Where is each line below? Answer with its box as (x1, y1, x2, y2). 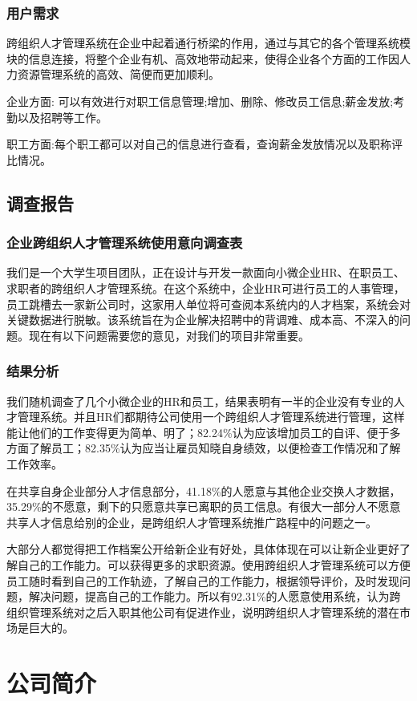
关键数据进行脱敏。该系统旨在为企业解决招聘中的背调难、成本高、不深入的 (6, 311, 399, 328)
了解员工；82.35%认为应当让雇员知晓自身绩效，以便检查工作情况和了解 (28, 440, 401, 456)
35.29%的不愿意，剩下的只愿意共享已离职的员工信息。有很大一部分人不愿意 (6, 498, 401, 515)
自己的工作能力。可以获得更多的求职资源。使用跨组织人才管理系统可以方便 (17, 556, 411, 573)
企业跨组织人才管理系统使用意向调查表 (6, 233, 243, 253)
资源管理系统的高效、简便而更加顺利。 (17, 66, 220, 83)
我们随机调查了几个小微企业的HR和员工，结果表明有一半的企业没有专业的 (6, 392, 394, 409)
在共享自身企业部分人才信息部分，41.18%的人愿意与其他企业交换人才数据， (6, 482, 401, 499)
